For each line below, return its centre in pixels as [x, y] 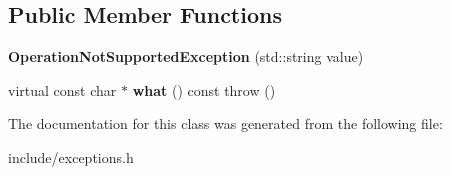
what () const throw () [204, 89]
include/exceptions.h [71, 156]
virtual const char [62, 89]
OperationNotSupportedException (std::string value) [186, 56]
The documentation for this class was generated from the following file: [225, 123]
